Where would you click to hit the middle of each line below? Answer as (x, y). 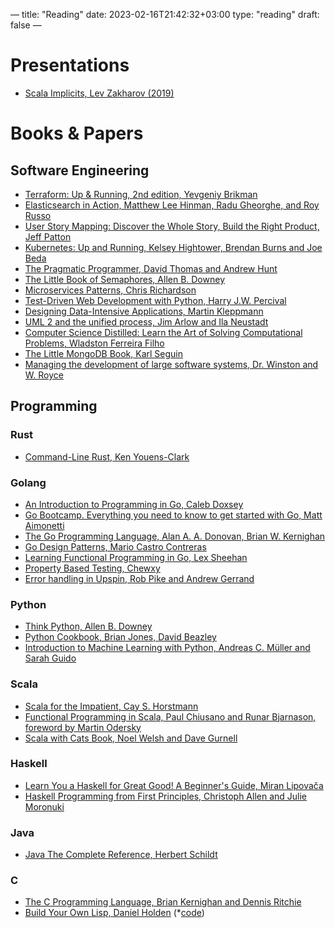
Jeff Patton (48, 236)
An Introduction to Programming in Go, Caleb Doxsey (134, 504)
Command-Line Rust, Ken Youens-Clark (107, 456)
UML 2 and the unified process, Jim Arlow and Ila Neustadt (146, 321)
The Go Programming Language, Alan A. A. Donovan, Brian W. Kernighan (175, 536)
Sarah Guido (50, 658)
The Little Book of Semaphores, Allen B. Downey (125, 279)
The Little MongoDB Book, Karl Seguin (104, 353)
